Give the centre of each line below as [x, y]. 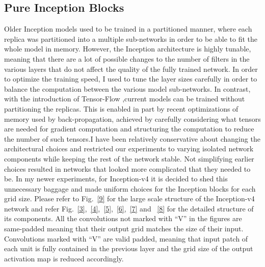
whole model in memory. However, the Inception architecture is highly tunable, [128, 49]
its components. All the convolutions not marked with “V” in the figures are [123, 218]
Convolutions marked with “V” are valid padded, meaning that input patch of [126, 238]
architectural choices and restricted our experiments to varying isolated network [129, 149]
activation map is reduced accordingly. [64, 258]
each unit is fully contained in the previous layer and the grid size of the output [129, 248]
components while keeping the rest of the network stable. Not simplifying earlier [129, 158]
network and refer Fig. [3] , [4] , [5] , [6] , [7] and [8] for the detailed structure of [129, 208]
